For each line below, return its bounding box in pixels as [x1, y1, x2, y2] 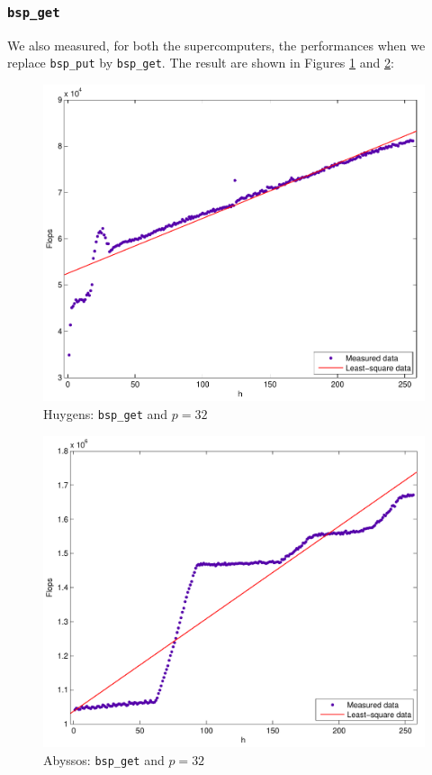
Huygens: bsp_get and [43, 404, 168, 423]
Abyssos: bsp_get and [43, 750, 165, 769]
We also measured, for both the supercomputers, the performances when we [7, 35, 426, 54]
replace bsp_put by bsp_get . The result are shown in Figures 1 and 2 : [7, 53, 394, 72]
